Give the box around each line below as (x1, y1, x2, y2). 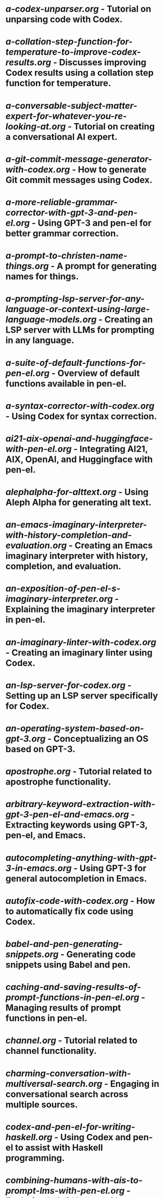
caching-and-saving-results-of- (5, 982, 141, 993)
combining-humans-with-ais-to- (5, 1175, 143, 1186)
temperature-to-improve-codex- (5, 46, 141, 58)
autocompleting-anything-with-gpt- (5, 852, 157, 863)
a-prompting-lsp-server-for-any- (5, 293, 145, 304)
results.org (5, 57, 52, 68)
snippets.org (5, 949, 59, 960)
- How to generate (72, 164, 147, 175)
